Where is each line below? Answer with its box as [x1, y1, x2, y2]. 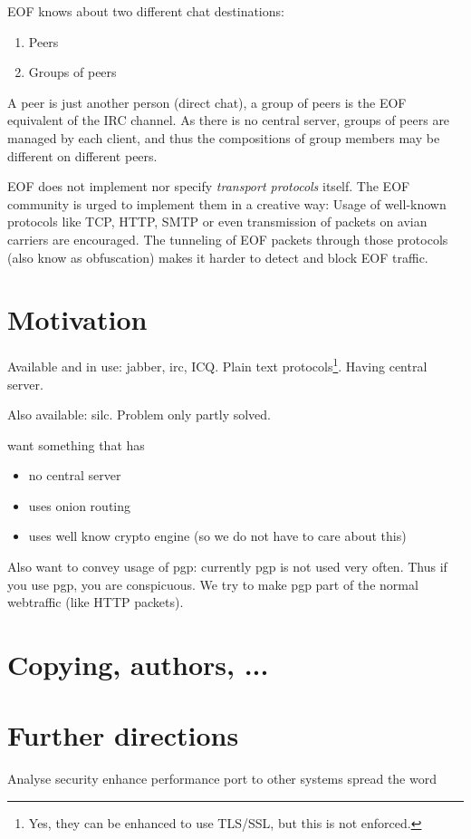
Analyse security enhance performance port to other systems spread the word [7, 769, 437, 788]
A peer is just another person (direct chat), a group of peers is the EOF [7, 92, 407, 111]
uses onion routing [28, 496, 131, 515]
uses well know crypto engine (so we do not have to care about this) [28, 526, 407, 545]
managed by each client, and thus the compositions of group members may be [7, 128, 440, 147]
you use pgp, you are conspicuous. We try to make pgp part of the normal [7, 574, 418, 593]
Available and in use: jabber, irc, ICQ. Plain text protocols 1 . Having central [7, 354, 428, 375]
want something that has [7, 435, 145, 454]
